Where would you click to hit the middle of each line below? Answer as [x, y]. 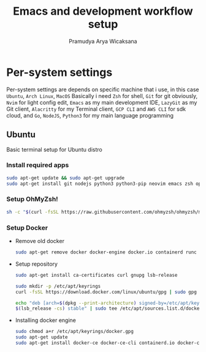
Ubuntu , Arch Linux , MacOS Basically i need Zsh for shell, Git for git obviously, [102, 95]
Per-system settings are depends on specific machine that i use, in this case [103, 89]
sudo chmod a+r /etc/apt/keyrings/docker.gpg [74, 332]
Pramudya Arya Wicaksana [103, 41]
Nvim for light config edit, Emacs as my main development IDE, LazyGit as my [102, 102]
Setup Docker [27, 228]
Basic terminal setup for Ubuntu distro [54, 149]
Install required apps [38, 165]
